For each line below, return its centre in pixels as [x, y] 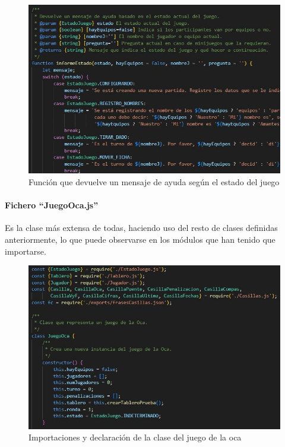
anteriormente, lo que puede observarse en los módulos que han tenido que [140, 239]
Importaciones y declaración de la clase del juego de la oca [135, 437]
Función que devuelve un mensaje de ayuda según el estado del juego [154, 181]
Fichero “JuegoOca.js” [52, 205]
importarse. [26, 251]
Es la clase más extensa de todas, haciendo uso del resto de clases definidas [141, 228]
